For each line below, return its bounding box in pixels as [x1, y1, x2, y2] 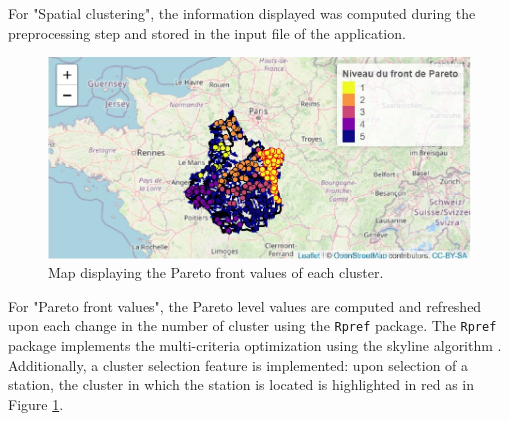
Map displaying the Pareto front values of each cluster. [48, 262, 384, 283]
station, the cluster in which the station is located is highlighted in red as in [8, 374, 475, 395]
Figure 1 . [8, 393, 64, 414]
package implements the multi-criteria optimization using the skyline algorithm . [8, 335, 502, 356]
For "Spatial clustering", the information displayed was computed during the [8, 3, 476, 23]
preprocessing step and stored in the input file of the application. [8, 22, 406, 43]
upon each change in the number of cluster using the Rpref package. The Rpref [8, 315, 497, 336]
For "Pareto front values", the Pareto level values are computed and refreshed [8, 295, 482, 316]
